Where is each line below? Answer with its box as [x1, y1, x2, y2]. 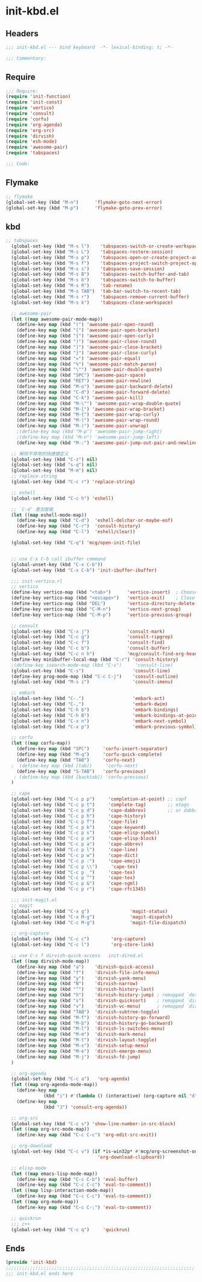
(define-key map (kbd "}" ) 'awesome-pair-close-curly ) [16, 350, 157, 356]
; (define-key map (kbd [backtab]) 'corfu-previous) [13, 774, 149, 780]
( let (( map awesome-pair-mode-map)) [11, 316, 103, 322]
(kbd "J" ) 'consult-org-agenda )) [43, 1104, 128, 1110]
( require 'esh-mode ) [5, 139, 58, 145]
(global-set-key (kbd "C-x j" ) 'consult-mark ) [11, 628, 165, 635]
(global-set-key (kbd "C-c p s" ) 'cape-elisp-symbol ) [11, 830, 160, 836]
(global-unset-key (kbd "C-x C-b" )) [11, 561, 103, 567]
